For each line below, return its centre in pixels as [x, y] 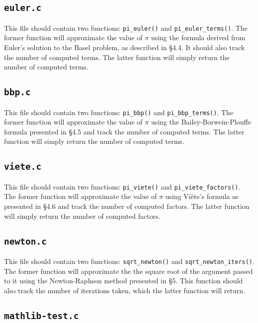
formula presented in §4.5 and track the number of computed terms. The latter [124, 131]
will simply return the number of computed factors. [82, 216]
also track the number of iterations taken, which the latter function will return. [125, 290]
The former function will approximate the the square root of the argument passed [129, 271]
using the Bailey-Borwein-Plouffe [201, 122]
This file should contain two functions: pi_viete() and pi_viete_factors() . [122, 186]
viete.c [23, 167]
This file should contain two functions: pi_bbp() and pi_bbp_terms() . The [119, 112]
